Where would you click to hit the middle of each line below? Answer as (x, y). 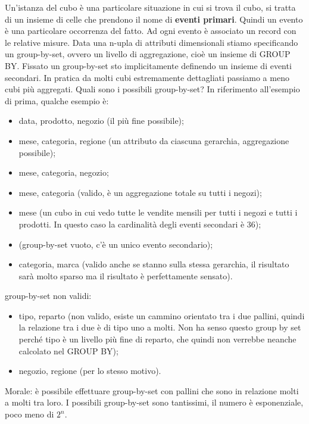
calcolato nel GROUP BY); (68, 350)
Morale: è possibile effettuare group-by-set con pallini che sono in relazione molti (152, 390)
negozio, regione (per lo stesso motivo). (90, 371)
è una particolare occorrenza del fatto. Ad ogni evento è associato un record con (151, 31)
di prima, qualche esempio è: (57, 100)
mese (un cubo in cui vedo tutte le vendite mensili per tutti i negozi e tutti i (158, 212)
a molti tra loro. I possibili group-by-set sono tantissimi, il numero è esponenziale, (154, 402)
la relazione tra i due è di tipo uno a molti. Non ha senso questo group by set (160, 327)
